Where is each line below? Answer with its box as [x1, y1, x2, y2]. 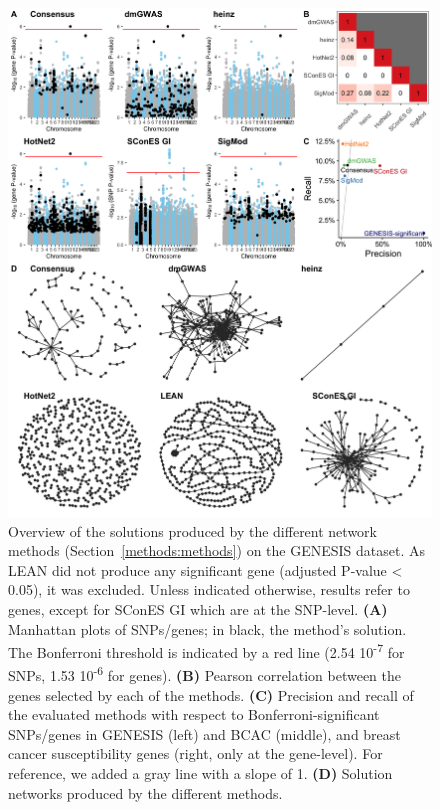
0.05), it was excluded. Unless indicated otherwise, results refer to [8, 579, 410, 600]
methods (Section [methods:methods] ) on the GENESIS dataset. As [8, 540, 426, 561]
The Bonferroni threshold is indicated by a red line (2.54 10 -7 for [8, 639, 405, 662]
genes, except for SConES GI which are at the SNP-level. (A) [8, 598, 388, 619]
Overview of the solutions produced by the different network [8, 520, 377, 541]
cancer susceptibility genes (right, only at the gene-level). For [8, 743, 383, 764]
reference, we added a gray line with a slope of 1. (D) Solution [8, 763, 393, 784]
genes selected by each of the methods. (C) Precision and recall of [8, 684, 414, 705]
